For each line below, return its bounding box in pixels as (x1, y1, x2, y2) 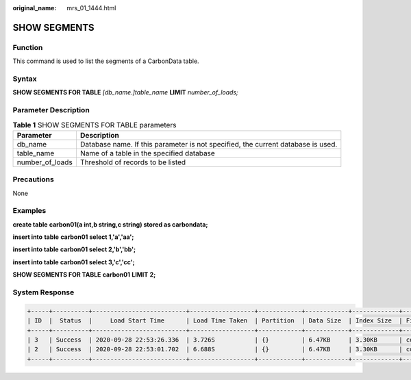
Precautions (12, 175, 54, 184)
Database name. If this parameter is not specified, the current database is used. (79, 139, 338, 149)
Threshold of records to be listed (79, 157, 186, 167)
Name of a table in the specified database (79, 148, 215, 157)
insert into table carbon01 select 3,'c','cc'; (12, 257, 135, 266)
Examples (12, 206, 47, 216)
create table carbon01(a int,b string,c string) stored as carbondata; (12, 220, 208, 229)
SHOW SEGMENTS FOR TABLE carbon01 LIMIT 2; (12, 270, 156, 279)
